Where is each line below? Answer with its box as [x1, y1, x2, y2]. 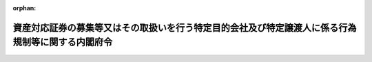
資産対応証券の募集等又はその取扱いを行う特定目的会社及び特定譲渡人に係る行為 [12, 21, 357, 34]
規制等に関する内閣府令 [12, 37, 113, 48]
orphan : [12, 4, 37, 12]
